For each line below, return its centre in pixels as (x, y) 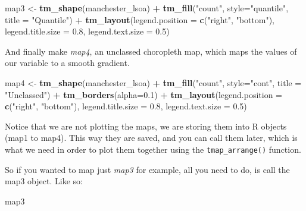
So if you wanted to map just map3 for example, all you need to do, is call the (147, 169)
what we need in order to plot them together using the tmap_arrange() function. (153, 149)
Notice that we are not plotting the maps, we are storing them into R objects (146, 126)
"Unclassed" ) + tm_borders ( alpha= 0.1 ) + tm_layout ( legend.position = (143, 94)
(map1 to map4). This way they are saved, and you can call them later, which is (151, 138)
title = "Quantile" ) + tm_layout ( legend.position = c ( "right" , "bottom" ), (140, 19)
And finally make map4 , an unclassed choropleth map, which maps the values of (151, 51)
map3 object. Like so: (44, 181)
